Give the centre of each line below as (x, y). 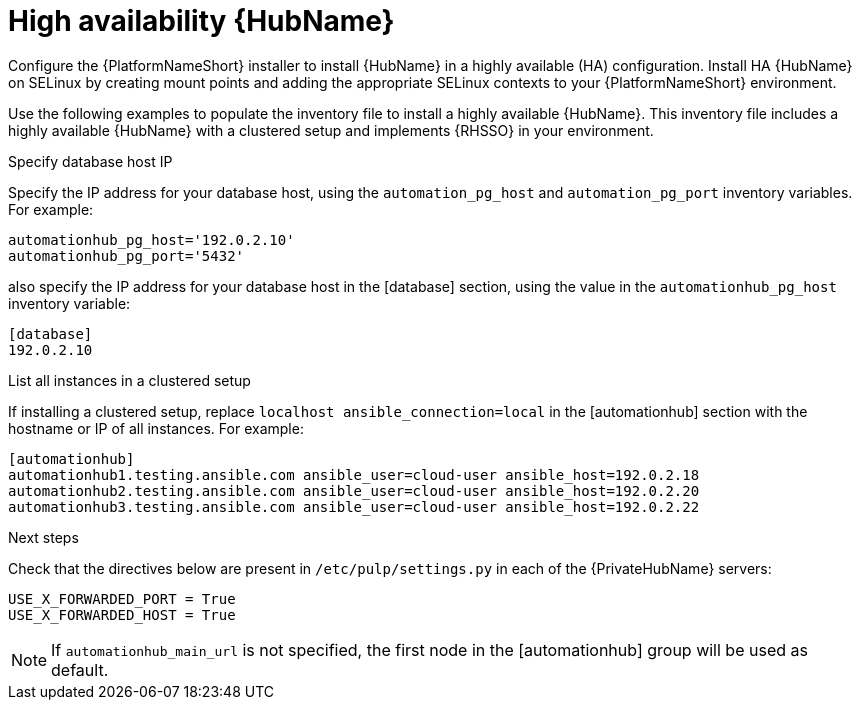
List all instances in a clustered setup (129, 380)
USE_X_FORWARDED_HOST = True (122, 614)
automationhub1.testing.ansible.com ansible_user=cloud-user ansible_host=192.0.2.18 (354, 474)
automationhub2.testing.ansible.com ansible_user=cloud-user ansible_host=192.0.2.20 (354, 490)
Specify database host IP (90, 161)
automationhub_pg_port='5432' (126, 255)
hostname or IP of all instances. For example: (156, 428)
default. (80, 669)
